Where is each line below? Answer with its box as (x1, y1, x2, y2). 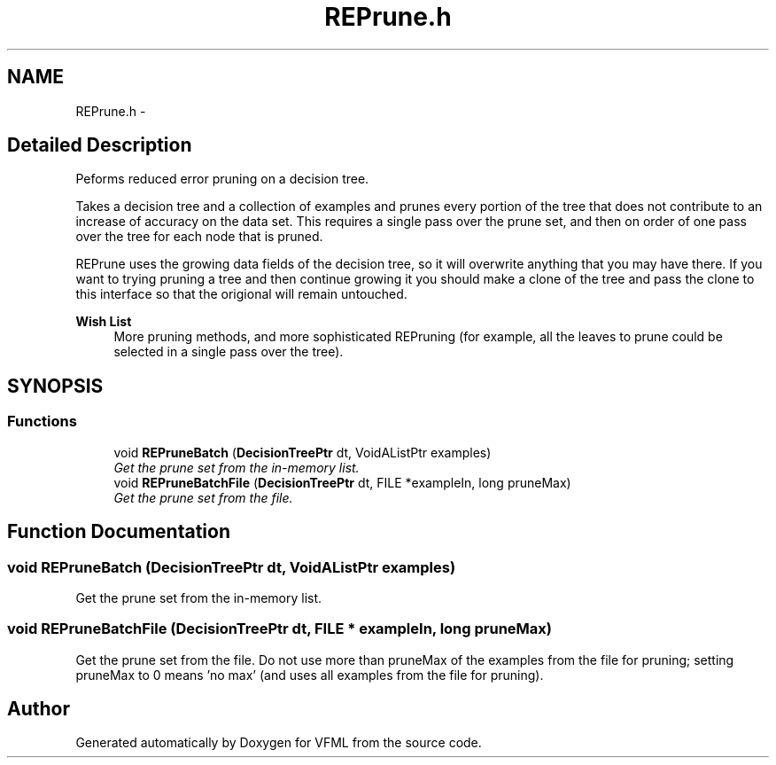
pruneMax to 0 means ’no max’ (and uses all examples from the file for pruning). (75, 667, 544, 683)
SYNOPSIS (7, 374, 104, 397)
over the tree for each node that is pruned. (75, 229, 323, 245)
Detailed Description (7, 134, 192, 157)
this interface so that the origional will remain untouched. (75, 286, 407, 302)
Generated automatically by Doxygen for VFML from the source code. (75, 735, 482, 751)
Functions (7, 412, 77, 431)
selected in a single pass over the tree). (113, 344, 344, 360)
